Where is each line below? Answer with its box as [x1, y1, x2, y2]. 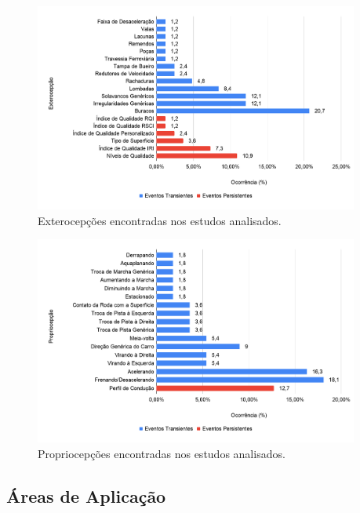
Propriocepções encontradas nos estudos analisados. [38, 445, 285, 461]
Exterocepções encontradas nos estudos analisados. [38, 212, 282, 228]
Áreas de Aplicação [6, 483, 166, 508]
